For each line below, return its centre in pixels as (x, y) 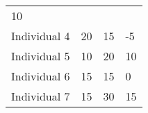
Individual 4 (41, 36)
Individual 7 (41, 96)
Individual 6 (41, 76)
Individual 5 (41, 56)
